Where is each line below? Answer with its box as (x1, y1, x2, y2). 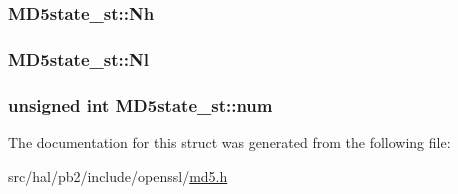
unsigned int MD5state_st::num (8, 92, 273, 117)
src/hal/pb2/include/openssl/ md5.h (8, 165, 228, 186)
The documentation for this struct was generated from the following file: (8, 131, 451, 152)
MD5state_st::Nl (8, 46, 149, 71)
